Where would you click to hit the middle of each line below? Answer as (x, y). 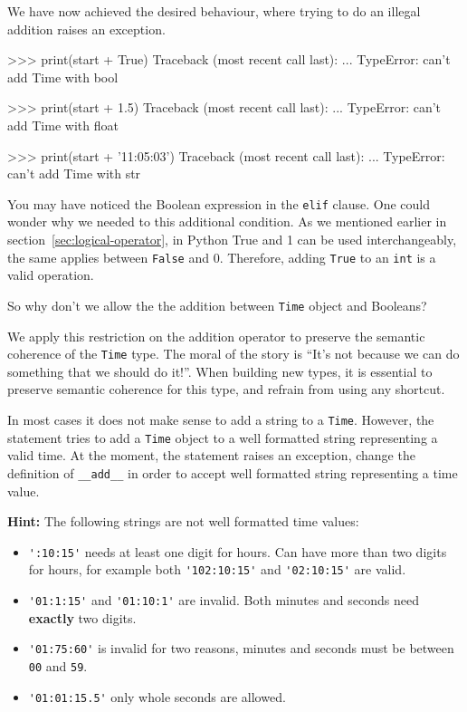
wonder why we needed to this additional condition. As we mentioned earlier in (227, 221)
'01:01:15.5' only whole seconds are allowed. (157, 696)
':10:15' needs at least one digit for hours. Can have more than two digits (238, 551)
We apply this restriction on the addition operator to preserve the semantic (216, 336)
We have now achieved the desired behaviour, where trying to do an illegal (214, 11)
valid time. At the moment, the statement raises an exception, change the (211, 455)
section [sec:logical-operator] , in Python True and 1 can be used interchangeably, (232, 239)
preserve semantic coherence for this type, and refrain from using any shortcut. (226, 389)
